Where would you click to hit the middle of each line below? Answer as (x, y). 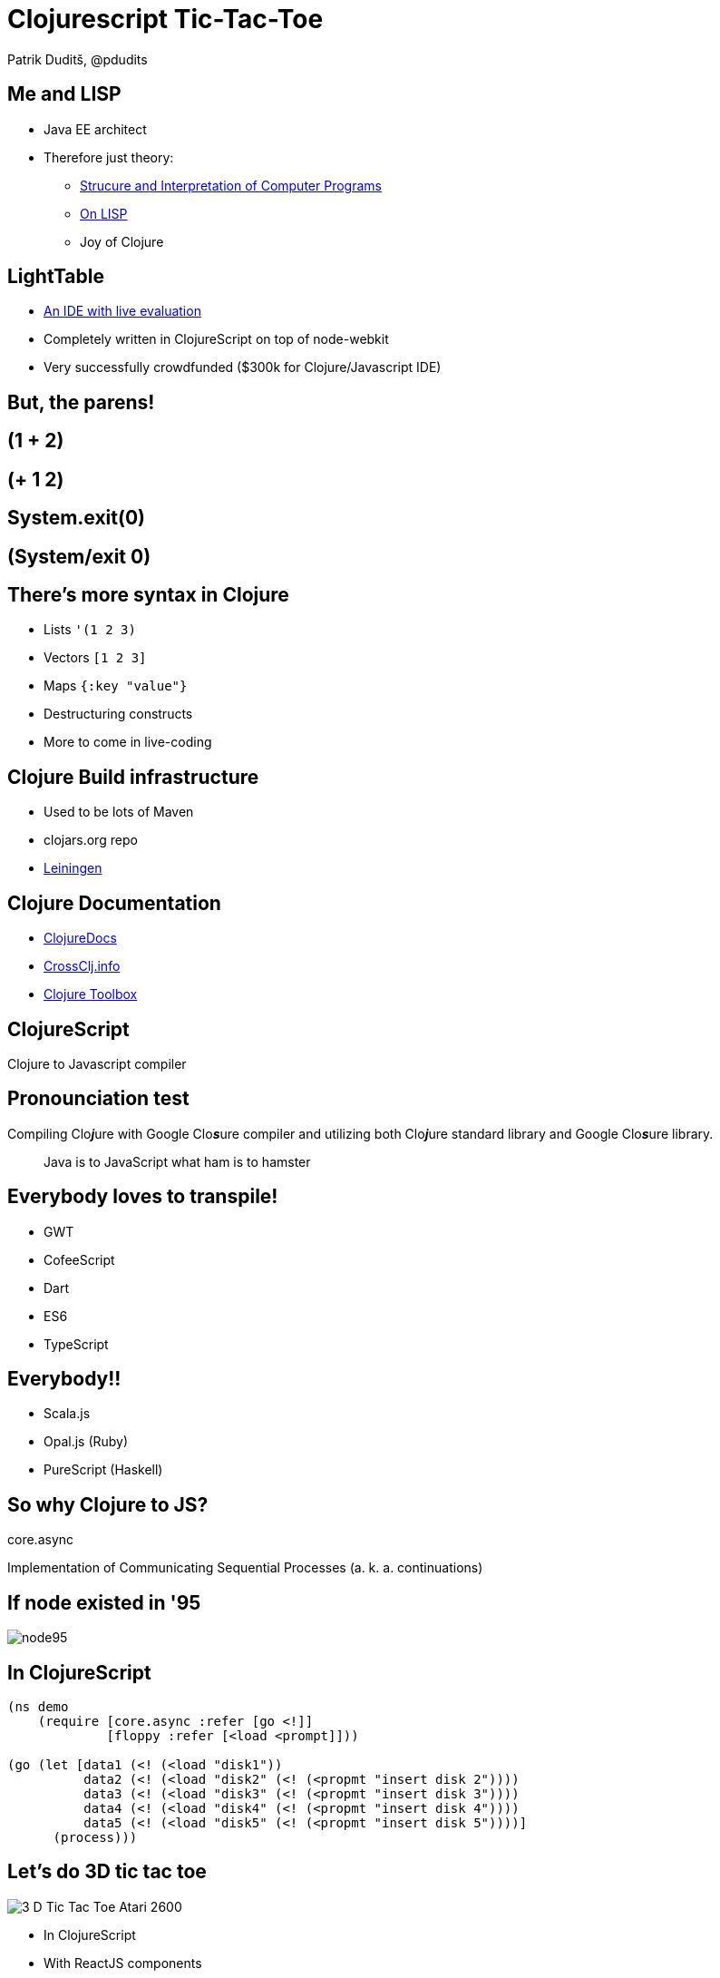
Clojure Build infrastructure (133, 777)
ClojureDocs (80, 938)
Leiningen (73, 868)
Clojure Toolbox (91, 994)
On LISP (104, 213)
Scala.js (67, 1414)
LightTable (56, 277)
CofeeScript (79, 1259)
